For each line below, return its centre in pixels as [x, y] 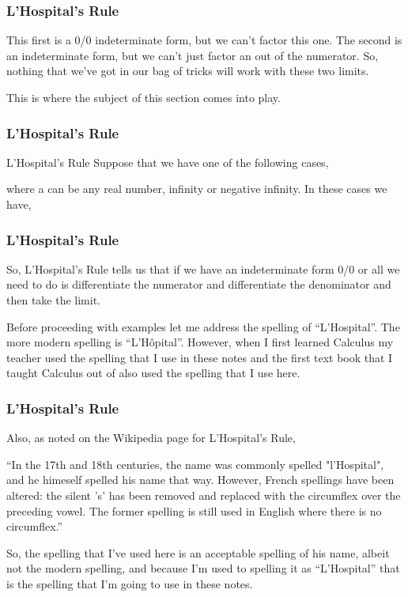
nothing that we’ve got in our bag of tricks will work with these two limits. [188, 71]
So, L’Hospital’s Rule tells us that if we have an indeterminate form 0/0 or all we [203, 268]
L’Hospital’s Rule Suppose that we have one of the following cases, [168, 162]
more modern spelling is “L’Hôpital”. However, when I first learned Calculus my [200, 342]
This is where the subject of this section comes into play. [144, 97]
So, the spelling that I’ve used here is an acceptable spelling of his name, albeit [198, 552]
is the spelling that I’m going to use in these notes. [130, 583]
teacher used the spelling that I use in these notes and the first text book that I [200, 357]
